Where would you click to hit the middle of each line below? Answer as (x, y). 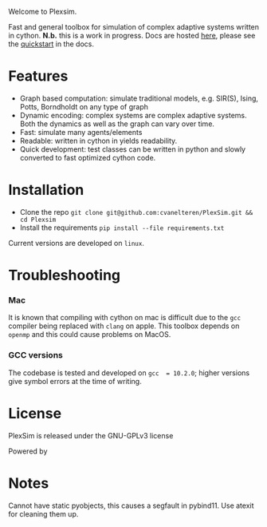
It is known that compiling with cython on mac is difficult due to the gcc (125, 318)
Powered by (28, 451)
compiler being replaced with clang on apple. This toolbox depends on (124, 326)
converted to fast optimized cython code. (88, 157)
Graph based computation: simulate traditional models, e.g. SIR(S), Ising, (139, 98)
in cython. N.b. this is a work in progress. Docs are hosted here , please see (132, 36)
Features (38, 76)
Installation (46, 190)
